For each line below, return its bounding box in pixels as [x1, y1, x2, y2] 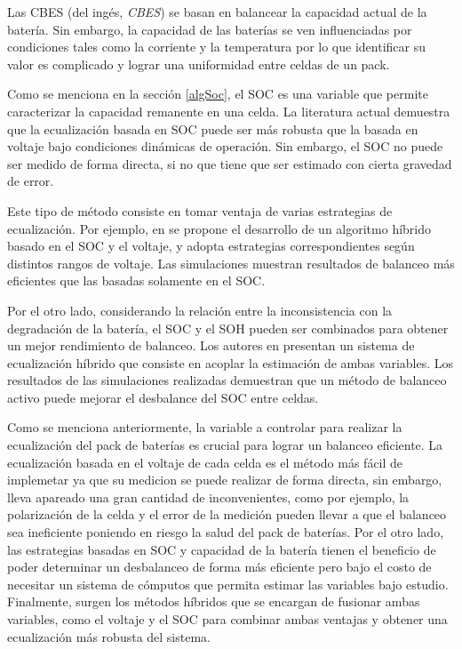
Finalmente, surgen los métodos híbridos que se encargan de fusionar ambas [7, 592, 420, 611]
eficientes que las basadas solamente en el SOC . [7, 271, 266, 290]
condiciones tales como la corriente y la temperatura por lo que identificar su [7, 37, 426, 56]
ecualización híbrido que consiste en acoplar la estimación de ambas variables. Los [7, 353, 454, 372]
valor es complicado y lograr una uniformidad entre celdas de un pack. [7, 54, 390, 73]
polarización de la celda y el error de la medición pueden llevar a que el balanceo [7, 505, 447, 524]
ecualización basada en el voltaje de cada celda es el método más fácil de [7, 453, 403, 471]
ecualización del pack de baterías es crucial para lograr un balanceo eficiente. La [7, 436, 443, 454]
